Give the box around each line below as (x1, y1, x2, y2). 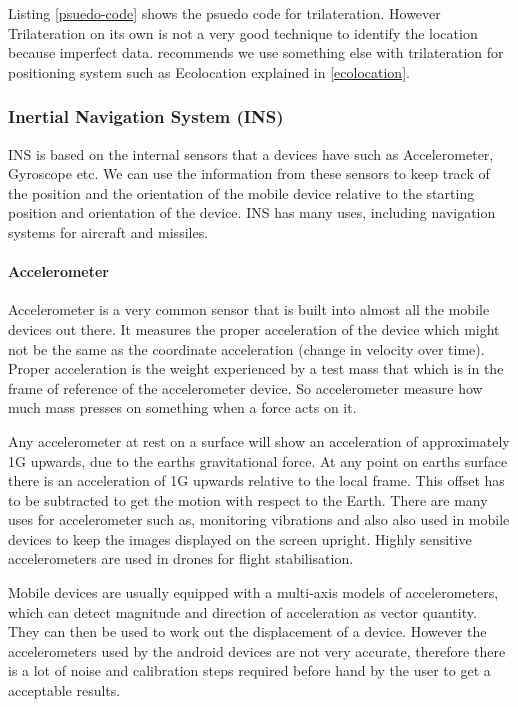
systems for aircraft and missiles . (8, 221, 209, 242)
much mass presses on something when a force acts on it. (8, 397, 357, 418)
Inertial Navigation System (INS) (8, 104, 284, 129)
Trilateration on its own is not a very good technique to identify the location (8, 22, 478, 43)
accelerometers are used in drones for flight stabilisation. (8, 548, 354, 569)
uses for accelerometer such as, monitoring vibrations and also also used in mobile (8, 509, 510, 530)
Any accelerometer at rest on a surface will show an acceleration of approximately (8, 430, 510, 451)
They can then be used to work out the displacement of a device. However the (8, 621, 487, 642)
